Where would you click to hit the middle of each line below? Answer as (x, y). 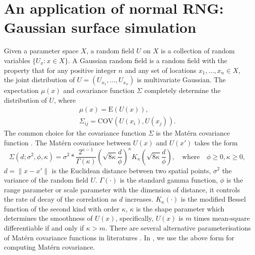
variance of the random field (46, 180)
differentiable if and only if (44, 228)
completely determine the (182, 90)
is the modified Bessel (213, 199)
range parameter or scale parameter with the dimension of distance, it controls (122, 189)
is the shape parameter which (180, 208)
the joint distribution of (39, 80)
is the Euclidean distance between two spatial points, (131, 170)
